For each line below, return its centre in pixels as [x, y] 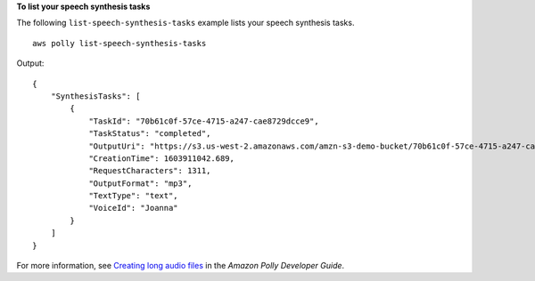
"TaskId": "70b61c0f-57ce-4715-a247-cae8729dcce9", [204, 121]
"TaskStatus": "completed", [150, 134]
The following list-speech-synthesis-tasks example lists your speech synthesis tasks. [185, 23]
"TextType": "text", [133, 196]
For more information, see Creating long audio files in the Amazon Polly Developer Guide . [181, 266]
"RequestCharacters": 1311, [150, 171]
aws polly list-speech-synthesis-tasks [119, 43]
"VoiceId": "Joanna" [133, 208]
